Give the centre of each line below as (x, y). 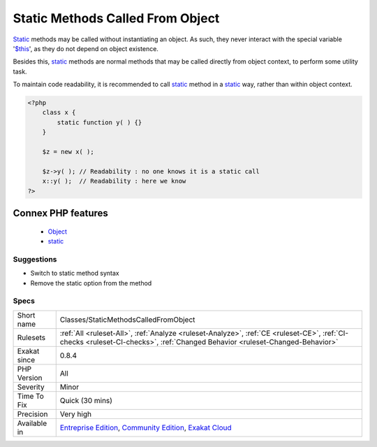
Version (30, 378)
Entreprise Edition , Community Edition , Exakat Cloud (146, 427)
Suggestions (35, 259)
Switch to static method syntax (75, 274)
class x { (59, 113)
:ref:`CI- (335, 333)
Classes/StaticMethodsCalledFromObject (127, 320)
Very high (76, 414)
